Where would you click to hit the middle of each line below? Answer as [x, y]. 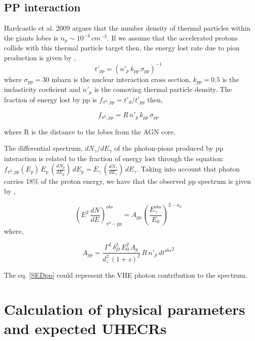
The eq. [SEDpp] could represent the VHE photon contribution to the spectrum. [126, 275]
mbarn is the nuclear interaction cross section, [121, 79]
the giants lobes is [31, 37]
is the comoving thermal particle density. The [163, 89]
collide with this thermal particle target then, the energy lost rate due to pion [122, 48]
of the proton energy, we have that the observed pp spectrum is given [146, 181]
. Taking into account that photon [188, 169]
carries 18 [19, 181]
